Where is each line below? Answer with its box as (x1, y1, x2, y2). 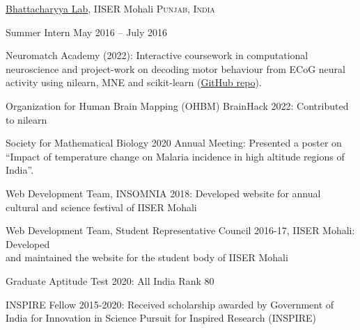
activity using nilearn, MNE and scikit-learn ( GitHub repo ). (6, 75, 262, 90)
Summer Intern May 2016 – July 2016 (6, 24, 168, 39)
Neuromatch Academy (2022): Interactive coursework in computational (6, 48, 308, 63)
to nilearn (6, 112, 47, 126)
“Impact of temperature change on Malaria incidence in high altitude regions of (6, 149, 345, 163)
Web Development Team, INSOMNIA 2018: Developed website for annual (6, 185, 321, 200)
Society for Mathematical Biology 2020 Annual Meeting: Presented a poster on (6, 135, 342, 150)
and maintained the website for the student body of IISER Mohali (6, 250, 288, 265)
